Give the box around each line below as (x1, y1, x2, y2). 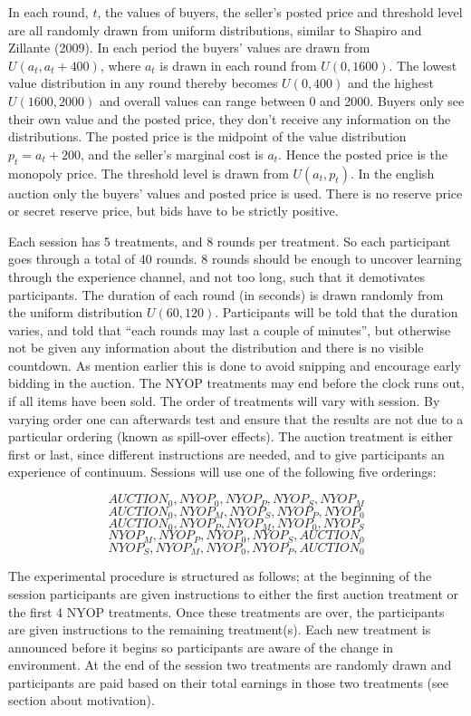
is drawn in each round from (159, 55, 317, 74)
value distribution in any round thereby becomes (8, 73, 278, 92)
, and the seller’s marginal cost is (80, 144, 264, 163)
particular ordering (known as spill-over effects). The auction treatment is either (8, 427, 453, 446)
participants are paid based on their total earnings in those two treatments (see (8, 672, 448, 692)
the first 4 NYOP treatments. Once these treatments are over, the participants (8, 602, 445, 621)
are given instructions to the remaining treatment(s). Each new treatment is (8, 620, 431, 639)
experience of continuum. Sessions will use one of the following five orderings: (8, 462, 437, 481)
